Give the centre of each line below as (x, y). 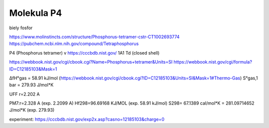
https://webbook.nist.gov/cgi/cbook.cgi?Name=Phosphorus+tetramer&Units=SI (91, 62)
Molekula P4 (36, 13)
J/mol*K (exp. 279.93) (32, 110)
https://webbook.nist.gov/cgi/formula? (213, 62)
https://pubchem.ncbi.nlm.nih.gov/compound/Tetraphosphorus (74, 44)
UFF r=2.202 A (24, 94)
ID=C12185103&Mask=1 (33, 69)
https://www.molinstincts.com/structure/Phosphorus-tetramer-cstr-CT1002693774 (94, 37)
